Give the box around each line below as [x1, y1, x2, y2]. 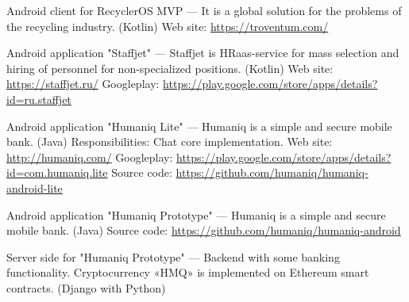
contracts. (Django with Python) [6, 279, 166, 296]
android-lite [6, 179, 63, 196]
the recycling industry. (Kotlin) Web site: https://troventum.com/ [6, 17, 329, 34]
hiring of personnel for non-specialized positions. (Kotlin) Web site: [6, 59, 334, 76]
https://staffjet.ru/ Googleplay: [6, 75, 160, 92]
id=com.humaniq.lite [6, 164, 108, 181]
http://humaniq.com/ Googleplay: [6, 148, 173, 165]
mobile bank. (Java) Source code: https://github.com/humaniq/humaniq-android [6, 222, 401, 239]
